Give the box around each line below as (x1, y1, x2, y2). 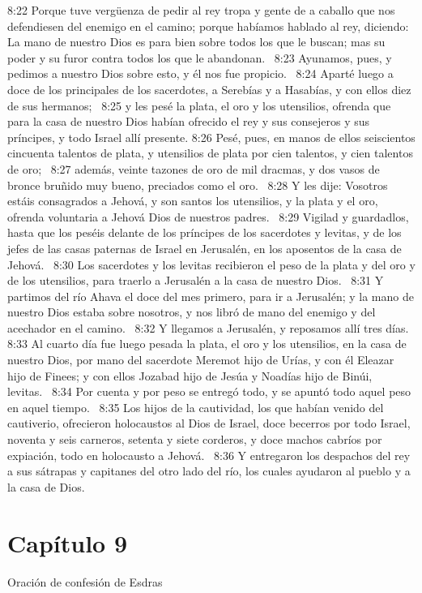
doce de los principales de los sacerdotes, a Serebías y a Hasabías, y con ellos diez (7, 80, 411, 97)
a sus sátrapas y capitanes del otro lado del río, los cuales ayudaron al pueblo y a (7, 462, 411, 479)
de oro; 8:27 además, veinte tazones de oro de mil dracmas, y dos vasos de (7, 160, 380, 177)
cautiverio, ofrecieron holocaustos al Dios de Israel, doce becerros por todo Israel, (7, 415, 411, 432)
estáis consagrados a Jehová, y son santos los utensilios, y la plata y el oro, (7, 192, 378, 209)
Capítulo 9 (7, 526, 128, 559)
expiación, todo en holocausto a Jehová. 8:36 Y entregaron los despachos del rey (7, 446, 411, 463)
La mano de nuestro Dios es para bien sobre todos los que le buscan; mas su (7, 33, 386, 50)
